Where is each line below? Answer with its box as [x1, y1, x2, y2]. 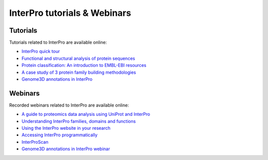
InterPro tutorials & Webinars [9, 7, 132, 18]
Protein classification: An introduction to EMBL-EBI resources [21, 62, 146, 68]
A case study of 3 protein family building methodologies [21, 69, 136, 75]
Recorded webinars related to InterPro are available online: [9, 102, 129, 108]
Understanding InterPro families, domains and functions [21, 118, 136, 124]
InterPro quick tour [21, 49, 60, 54]
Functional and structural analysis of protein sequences [21, 55, 135, 61]
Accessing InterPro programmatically [21, 132, 98, 138]
